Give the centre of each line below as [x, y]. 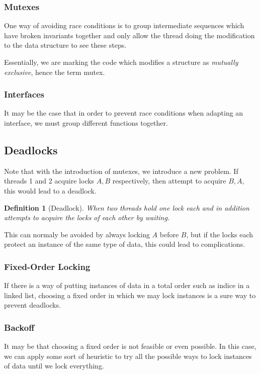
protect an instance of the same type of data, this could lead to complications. [125, 244]
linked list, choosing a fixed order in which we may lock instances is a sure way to [130, 295]
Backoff [19, 327]
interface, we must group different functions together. [86, 123]
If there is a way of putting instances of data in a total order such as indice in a [127, 285]
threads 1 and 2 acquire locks [49, 181]
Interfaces [24, 94]
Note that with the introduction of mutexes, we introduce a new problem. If [121, 171]
